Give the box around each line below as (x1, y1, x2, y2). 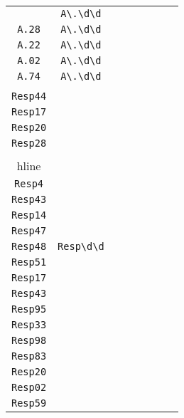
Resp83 (11, 350, 47, 362)
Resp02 (11, 382, 47, 393)
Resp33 (11, 319, 47, 330)
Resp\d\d (58, 241, 104, 252)
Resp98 (11, 335, 47, 346)
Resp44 (11, 90, 47, 102)
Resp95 (11, 303, 47, 315)
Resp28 (11, 137, 47, 149)
